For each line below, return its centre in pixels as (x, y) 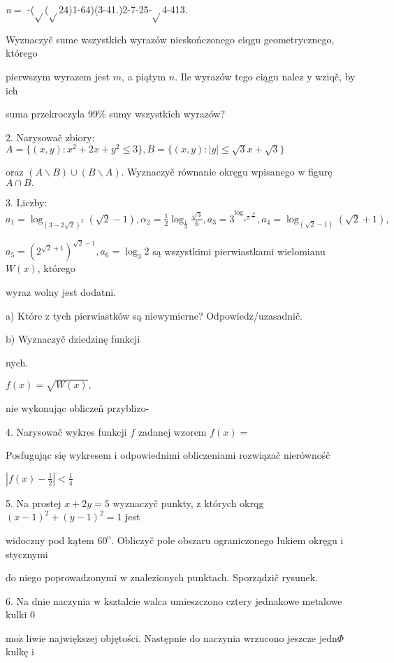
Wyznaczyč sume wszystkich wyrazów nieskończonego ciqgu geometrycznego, (170, 39)
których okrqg (234, 502)
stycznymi (27, 554)
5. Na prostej (34, 502)
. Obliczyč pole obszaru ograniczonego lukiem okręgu (224, 540)
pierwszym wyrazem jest (58, 76)
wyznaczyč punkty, (153, 502)
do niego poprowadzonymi (61, 577)
